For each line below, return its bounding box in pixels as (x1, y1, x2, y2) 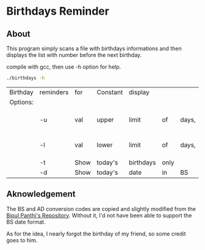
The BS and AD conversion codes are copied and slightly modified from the (6, 205, 196, 212)
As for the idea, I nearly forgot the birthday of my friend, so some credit (6, 230, 186, 237)
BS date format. (6, 218, 46, 226)
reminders (39, 87, 69, 96)
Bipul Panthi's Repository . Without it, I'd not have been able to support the (6, 211, 192, 219)
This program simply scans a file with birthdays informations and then (6, 45, 182, 52)
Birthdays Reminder (6, 4, 110, 18)
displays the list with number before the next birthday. (6, 51, 142, 59)
